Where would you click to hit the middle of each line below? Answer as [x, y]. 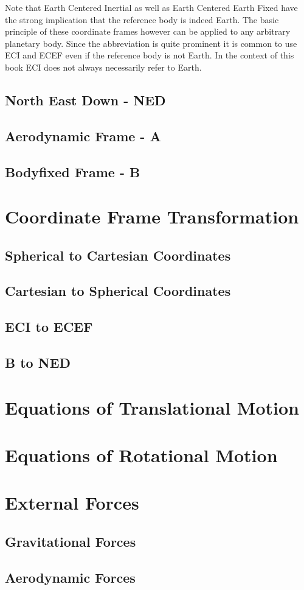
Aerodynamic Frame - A [83, 135]
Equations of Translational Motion [152, 407]
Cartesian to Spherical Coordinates [118, 291]
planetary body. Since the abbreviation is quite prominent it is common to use [151, 43]
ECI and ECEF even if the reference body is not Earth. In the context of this [150, 55]
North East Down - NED [85, 100]
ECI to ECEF [49, 327]
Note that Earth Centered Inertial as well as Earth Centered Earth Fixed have [151, 7]
